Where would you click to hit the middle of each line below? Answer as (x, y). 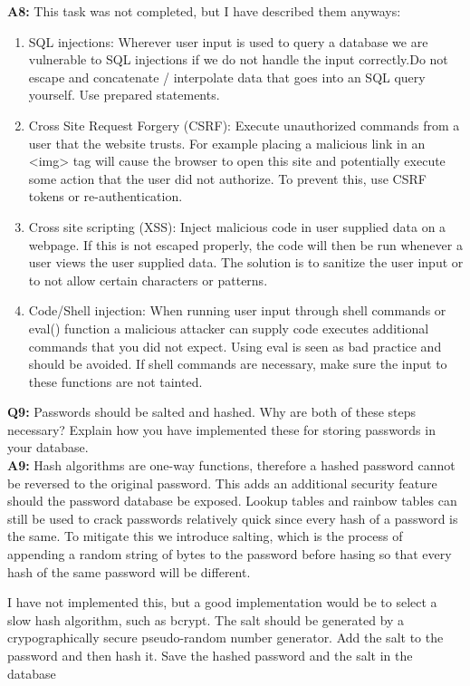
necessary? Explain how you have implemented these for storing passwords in (221, 429)
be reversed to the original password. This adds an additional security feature (222, 483)
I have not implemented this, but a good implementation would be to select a (222, 602)
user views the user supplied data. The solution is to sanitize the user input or (246, 262)
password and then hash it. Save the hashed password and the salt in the (210, 655)
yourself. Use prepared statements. (124, 95)
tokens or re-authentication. (106, 196)
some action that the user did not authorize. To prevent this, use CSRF (227, 178)
